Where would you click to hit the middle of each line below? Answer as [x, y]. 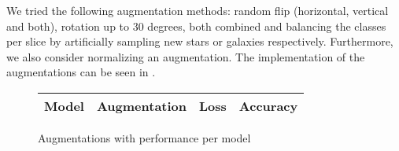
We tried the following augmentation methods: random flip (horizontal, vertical [198, 10]
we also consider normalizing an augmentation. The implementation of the [186, 56]
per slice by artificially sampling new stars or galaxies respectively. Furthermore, [200, 41]
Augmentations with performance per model [144, 137]
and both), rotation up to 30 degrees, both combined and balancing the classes [196, 26]
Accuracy [268, 105]
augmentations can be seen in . [81, 72]
